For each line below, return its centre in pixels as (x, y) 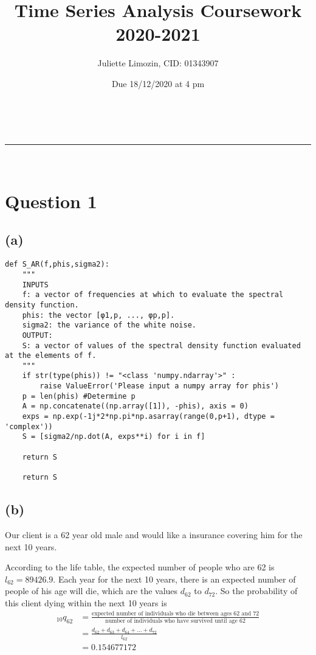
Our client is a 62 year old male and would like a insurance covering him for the (154, 534)
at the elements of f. (51, 356)
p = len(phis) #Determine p (79, 396)
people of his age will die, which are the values (91, 591)
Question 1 (51, 201)
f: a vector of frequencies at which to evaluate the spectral (153, 295)
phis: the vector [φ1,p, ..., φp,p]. (98, 315)
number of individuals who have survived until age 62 (175, 621)
